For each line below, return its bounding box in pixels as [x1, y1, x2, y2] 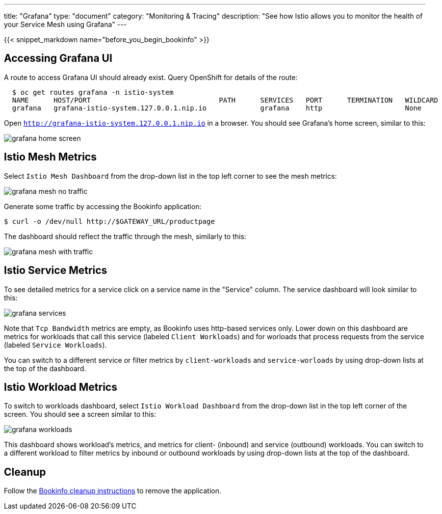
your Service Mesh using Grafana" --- [4, 20, 127, 28]
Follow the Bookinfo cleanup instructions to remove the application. [4, 487, 222, 495]
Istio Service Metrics [4, 264, 107, 277]
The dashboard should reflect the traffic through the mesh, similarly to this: [4, 232, 246, 241]
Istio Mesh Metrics [4, 151, 97, 163]
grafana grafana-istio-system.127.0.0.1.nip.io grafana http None [12, 104, 422, 112]
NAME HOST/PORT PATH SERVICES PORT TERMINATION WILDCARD [12, 96, 439, 104]
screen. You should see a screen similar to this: [4, 410, 156, 419]
